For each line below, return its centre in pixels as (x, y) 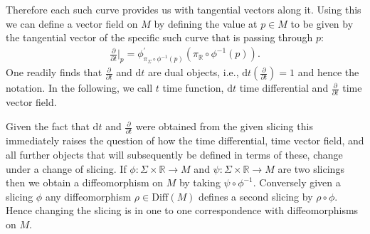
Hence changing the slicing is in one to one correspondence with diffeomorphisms (182, 210)
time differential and (284, 88)
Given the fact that (48, 126)
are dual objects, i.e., (193, 72)
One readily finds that (54, 72)
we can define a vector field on (72, 23)
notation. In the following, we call (79, 88)
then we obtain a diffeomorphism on (85, 182)
